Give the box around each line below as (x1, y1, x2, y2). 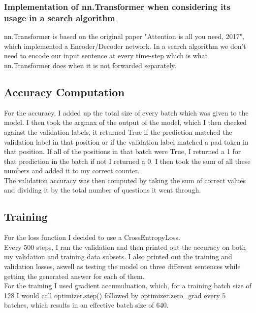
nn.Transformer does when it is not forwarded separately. (4, 60, 177, 70)
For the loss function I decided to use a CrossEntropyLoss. (4, 232, 180, 242)
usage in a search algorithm (4, 11, 115, 24)
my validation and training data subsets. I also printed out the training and (4, 251, 232, 262)
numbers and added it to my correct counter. (4, 165, 140, 176)
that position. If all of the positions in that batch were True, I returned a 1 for (4, 146, 241, 156)
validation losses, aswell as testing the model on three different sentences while (4, 261, 241, 272)
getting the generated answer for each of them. (4, 271, 145, 281)
